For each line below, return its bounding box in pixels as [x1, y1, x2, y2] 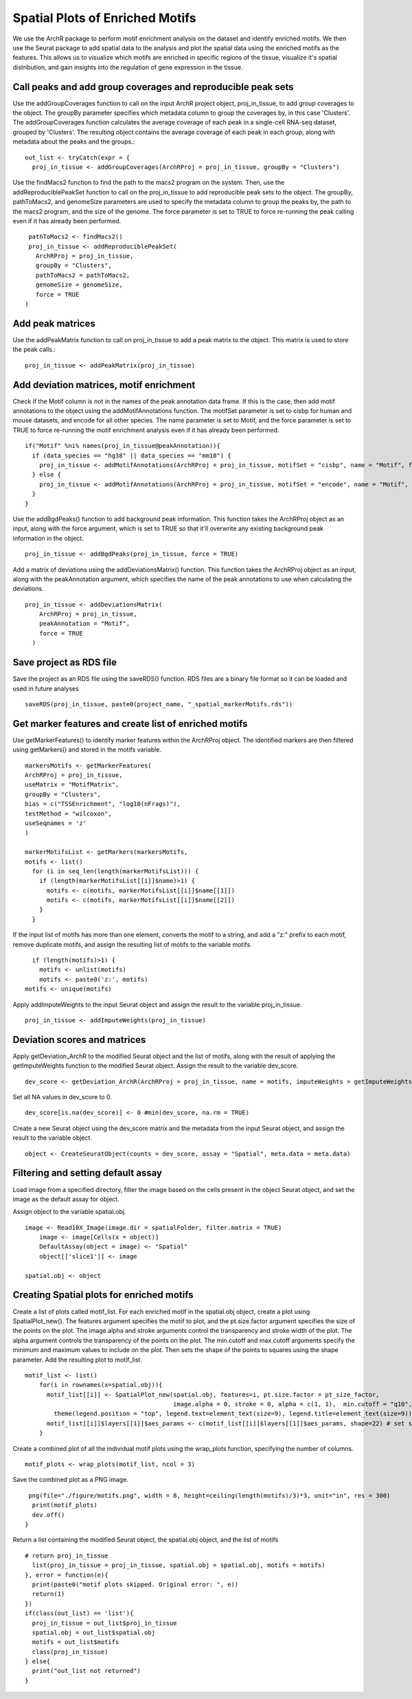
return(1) [32, 1590, 65, 1598]
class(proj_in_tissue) [32, 1647, 108, 1656]
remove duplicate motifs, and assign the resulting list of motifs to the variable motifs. [12, 940, 252, 948]
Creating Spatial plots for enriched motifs [12, 1289, 194, 1301]
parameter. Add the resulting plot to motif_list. [12, 1355, 142, 1364]
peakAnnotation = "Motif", [38, 620, 130, 628]
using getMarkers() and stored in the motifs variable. [12, 745, 161, 754]
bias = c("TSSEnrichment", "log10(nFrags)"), [25, 800, 181, 808]
